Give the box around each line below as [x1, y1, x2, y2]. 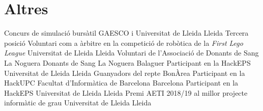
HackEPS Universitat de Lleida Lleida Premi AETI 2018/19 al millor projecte [4, 87, 248, 98]
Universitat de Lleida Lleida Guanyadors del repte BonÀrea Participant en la [4, 67, 245, 78]
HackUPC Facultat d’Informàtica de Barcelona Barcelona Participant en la [4, 77, 239, 88]
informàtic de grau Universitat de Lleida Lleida [4, 97, 152, 108]
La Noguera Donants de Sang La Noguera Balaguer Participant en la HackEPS [4, 57, 251, 68]
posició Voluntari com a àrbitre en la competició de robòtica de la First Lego [4, 37, 243, 48]
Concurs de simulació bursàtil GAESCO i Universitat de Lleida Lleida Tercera [4, 27, 249, 38]
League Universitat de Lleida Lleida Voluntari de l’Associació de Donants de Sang [4, 47, 259, 58]
